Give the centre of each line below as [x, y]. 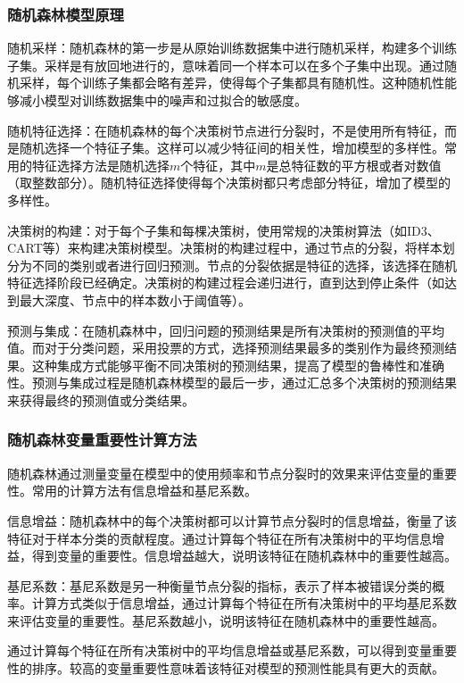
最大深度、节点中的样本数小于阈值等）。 [135, 300]
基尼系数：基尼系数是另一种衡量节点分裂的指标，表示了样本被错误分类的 [220, 585]
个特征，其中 [218, 165]
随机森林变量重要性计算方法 [102, 440]
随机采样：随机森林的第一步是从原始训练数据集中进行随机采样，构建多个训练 [232, 48]
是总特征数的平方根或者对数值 [354, 165]
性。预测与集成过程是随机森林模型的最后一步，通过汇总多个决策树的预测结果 [232, 383]
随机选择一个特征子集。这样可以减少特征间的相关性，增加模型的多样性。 [232, 148]
